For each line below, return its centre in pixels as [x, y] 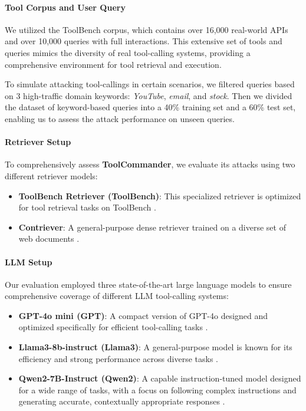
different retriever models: [51, 175]
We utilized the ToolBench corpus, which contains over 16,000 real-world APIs [147, 29]
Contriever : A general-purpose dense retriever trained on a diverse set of [152, 227]
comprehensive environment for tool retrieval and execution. [113, 64]
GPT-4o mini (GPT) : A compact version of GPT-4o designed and [143, 315]
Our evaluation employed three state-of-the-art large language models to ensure [148, 284]
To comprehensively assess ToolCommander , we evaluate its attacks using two [150, 164]
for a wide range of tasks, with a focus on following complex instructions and [157, 389]
